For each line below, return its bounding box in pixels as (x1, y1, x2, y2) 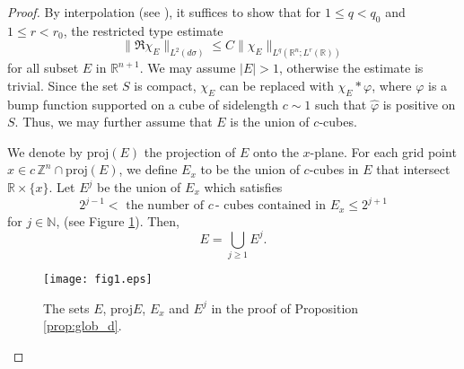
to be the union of (200, 160, 300, 179)
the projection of (144, 142, 236, 161)
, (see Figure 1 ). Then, (56, 211, 180, 230)
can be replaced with (219, 75, 334, 94)
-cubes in (309, 160, 359, 179)
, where (372, 75, 412, 94)
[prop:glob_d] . (43, 316, 122, 335)
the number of (126, 199, 205, 213)
